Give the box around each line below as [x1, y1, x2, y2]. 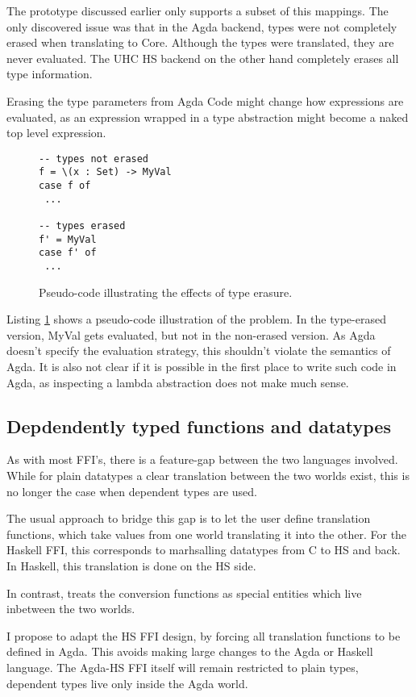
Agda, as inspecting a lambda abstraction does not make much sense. [6, 374, 349, 390]
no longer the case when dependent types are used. [6, 482, 258, 499]
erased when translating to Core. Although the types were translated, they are [6, 34, 394, 51]
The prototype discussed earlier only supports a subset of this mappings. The [6, 2, 389, 19]
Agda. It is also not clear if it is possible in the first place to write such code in [6, 358, 397, 375]
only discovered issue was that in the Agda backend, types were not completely [6, 18, 397, 35]
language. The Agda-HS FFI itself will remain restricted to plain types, [6, 658, 359, 675]
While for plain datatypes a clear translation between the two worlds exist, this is [6, 467, 410, 484]
